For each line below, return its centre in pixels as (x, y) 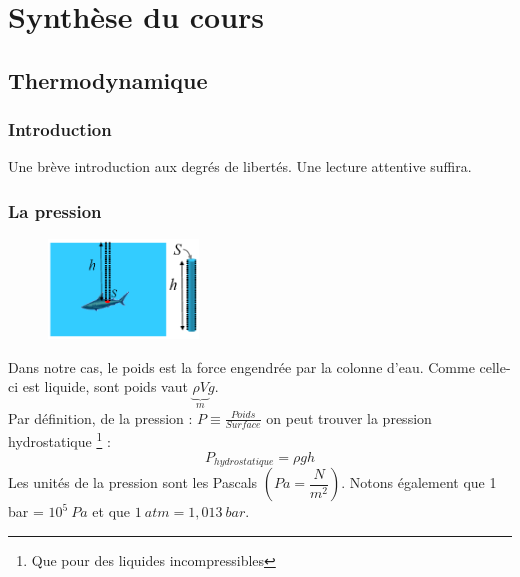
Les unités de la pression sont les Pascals (133, 482)
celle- (495, 366)
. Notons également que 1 (419, 482)
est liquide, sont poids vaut (105, 386)
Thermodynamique (108, 79)
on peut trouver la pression (349, 417)
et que (111, 511)
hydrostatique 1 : (59, 440)
